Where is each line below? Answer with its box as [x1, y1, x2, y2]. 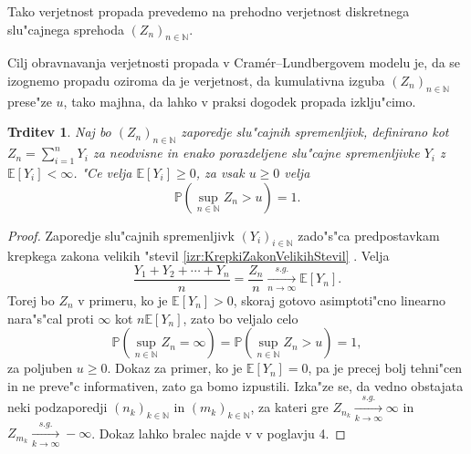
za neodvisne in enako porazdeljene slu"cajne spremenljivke [92, 143, 420, 162]
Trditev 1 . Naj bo [7, 122, 111, 141]
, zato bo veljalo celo [183, 308, 298, 327]
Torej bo [7, 291, 55, 310]
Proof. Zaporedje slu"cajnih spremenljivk [7, 225, 235, 244]
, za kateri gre [250, 397, 329, 417]
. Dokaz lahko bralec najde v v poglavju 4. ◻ [91, 423, 346, 442]
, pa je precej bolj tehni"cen [308, 358, 463, 377]
